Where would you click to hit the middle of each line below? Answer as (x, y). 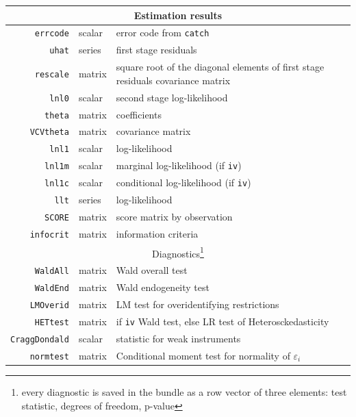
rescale (52, 74)
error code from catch (163, 33)
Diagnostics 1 (178, 252)
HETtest (52, 322)
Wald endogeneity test (163, 287)
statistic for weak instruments (178, 338)
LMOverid (49, 306)
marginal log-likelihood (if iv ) (179, 165)
